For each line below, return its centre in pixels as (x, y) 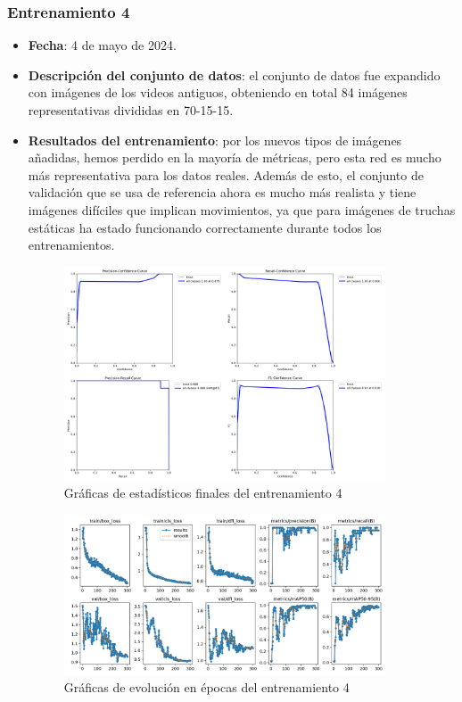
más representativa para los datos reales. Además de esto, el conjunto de (226, 174)
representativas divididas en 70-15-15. (131, 110)
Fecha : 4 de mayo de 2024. (102, 45)
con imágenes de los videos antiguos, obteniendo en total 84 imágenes (218, 92)
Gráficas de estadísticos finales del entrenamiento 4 (203, 493)
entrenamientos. (71, 245)
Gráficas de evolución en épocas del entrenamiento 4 (206, 687)
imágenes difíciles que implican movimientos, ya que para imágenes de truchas (242, 209)
